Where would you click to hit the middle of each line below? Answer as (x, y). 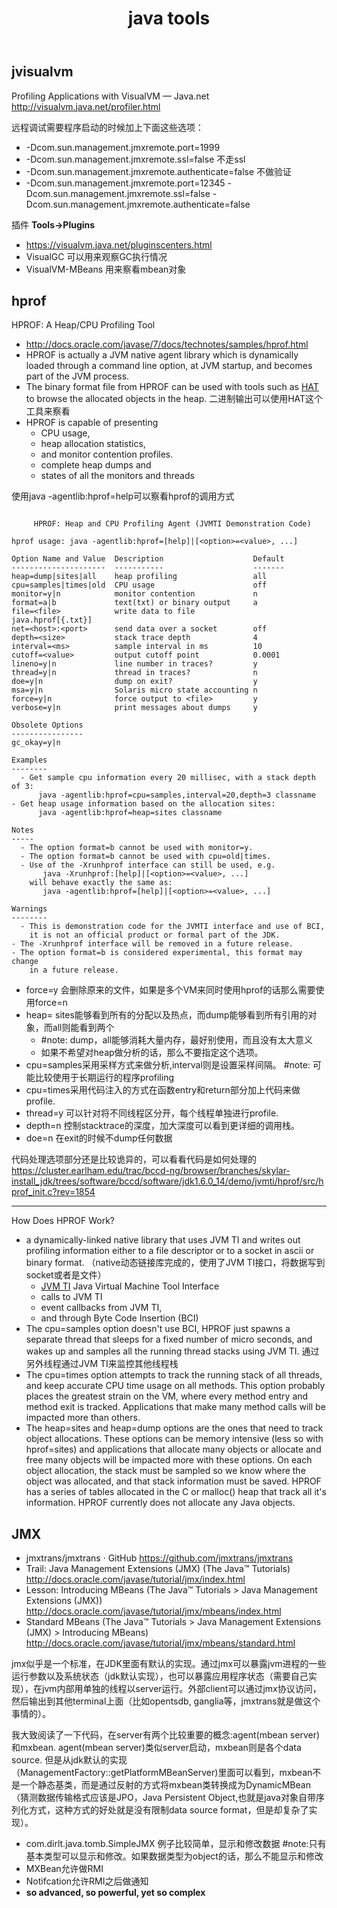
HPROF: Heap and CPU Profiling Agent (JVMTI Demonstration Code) (172, 524)
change (25, 962)
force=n (51, 1003)
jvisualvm (42, 72)
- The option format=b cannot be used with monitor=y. (137, 848)
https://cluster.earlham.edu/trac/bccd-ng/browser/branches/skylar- (151, 1171)
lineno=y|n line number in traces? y (134, 664)
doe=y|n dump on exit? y (134, 682)
